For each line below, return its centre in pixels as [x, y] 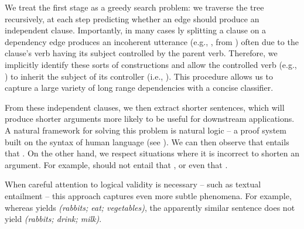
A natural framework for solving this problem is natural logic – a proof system [146, 130]
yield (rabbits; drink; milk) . [53, 219]
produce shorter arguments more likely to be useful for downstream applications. [150, 119]
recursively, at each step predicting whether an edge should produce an [132, 18]
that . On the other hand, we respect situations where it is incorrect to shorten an [152, 153]
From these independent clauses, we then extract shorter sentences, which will [145, 107]
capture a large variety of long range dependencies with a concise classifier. [139, 88]
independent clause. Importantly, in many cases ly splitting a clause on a [136, 30]
